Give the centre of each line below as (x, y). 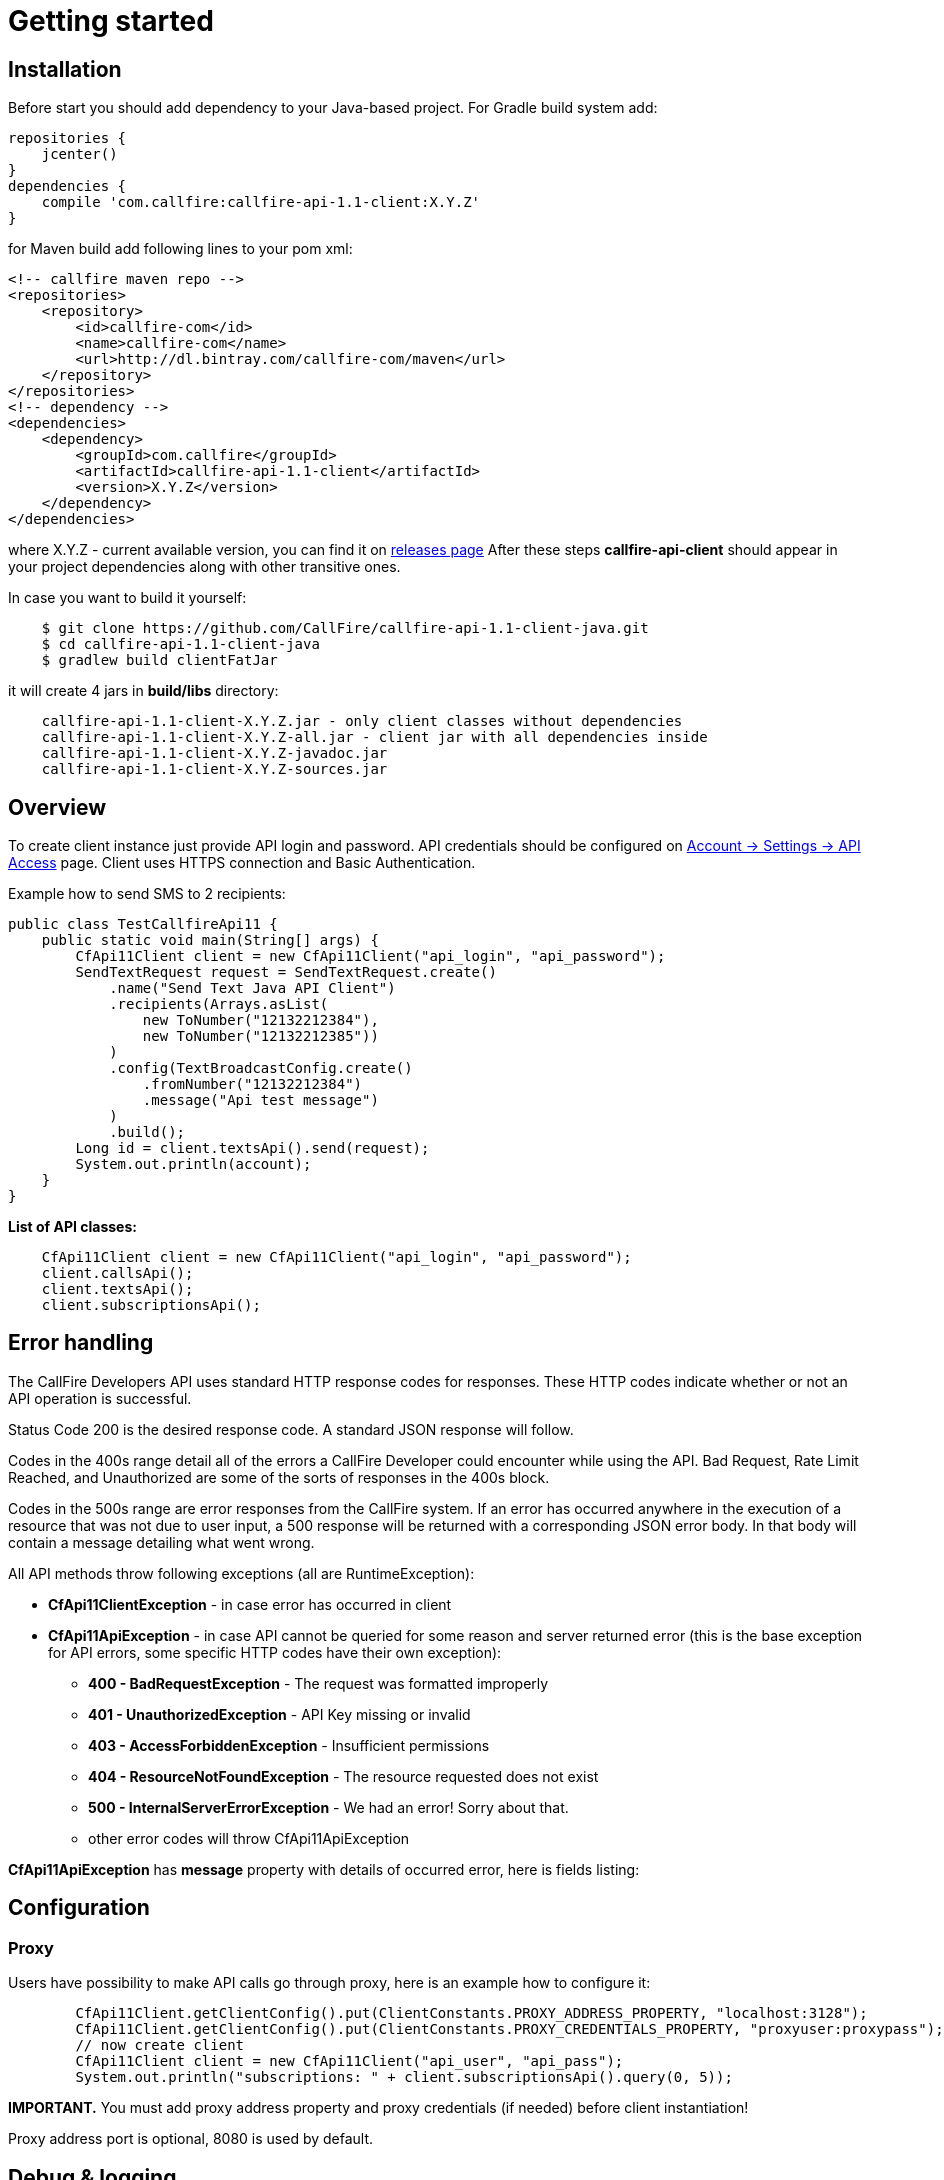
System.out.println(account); (193, 1164)
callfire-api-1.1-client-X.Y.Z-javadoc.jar (214, 753)
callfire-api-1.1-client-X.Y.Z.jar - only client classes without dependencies (362, 721)
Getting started (111, 21)
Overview (57, 807)
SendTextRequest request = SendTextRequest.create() (286, 972)
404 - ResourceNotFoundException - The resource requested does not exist (343, 1776)
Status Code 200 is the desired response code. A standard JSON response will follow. (291, 1429)
